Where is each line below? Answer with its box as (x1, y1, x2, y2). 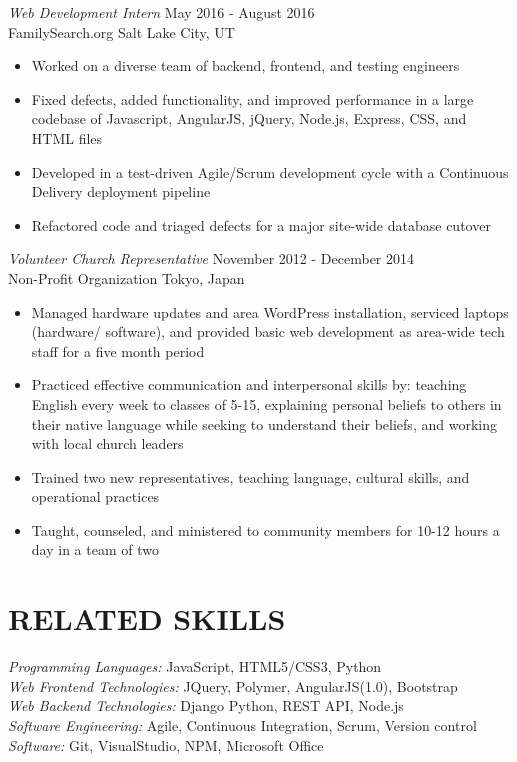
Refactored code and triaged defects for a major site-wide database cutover (31, 214, 491, 235)
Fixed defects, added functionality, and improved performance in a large (31, 88, 474, 109)
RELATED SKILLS (8, 598, 286, 639)
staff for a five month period (31, 340, 205, 361)
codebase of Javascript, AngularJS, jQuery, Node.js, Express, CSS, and (31, 108, 467, 129)
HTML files (31, 127, 103, 148)
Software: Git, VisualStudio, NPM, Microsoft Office (8, 734, 324, 755)
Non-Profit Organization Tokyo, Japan (8, 267, 245, 288)
